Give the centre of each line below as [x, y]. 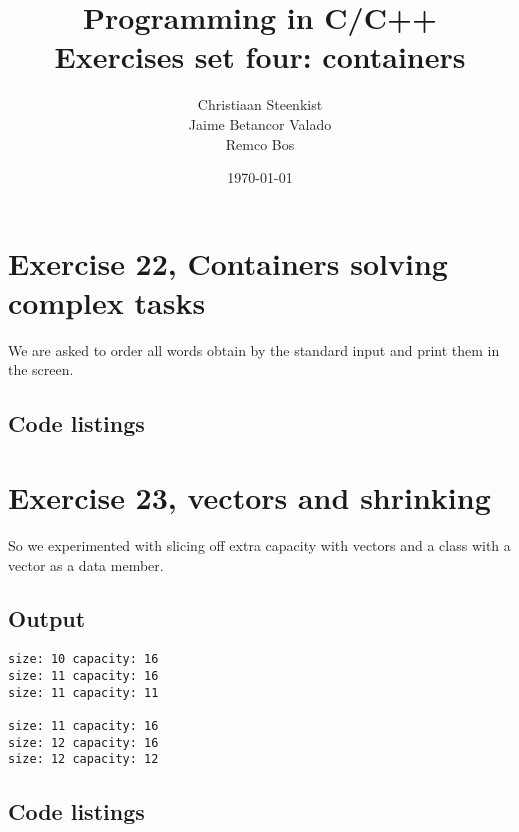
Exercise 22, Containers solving [228, 262]
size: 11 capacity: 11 [83, 692]
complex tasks [107, 301]
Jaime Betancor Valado [260, 123]
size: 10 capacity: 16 [83, 659]
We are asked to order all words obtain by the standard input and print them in [254, 349]
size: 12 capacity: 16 [83, 742]
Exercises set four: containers [260, 56]
